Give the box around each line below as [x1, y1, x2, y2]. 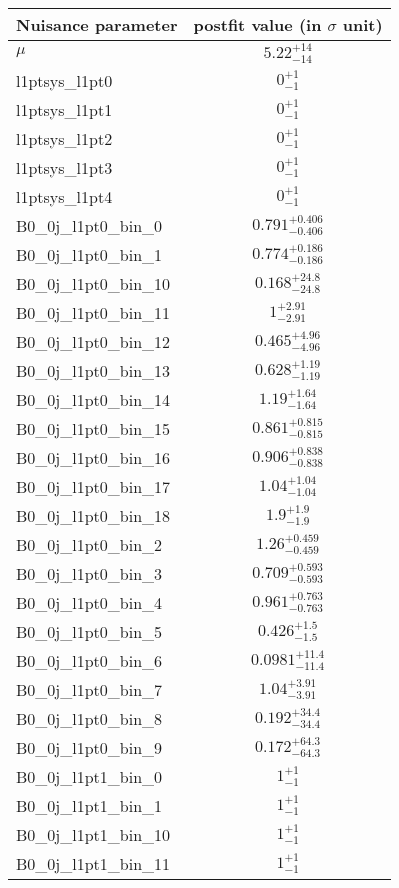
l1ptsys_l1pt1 [16, 97, 113, 121]
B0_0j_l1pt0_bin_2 [16, 532, 163, 556]
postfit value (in [193, 13, 322, 36]
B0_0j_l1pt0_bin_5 [16, 619, 163, 643]
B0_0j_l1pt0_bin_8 [16, 706, 163, 730]
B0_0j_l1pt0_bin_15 [16, 416, 171, 440]
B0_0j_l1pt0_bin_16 [16, 445, 171, 469]
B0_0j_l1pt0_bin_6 [16, 648, 163, 672]
